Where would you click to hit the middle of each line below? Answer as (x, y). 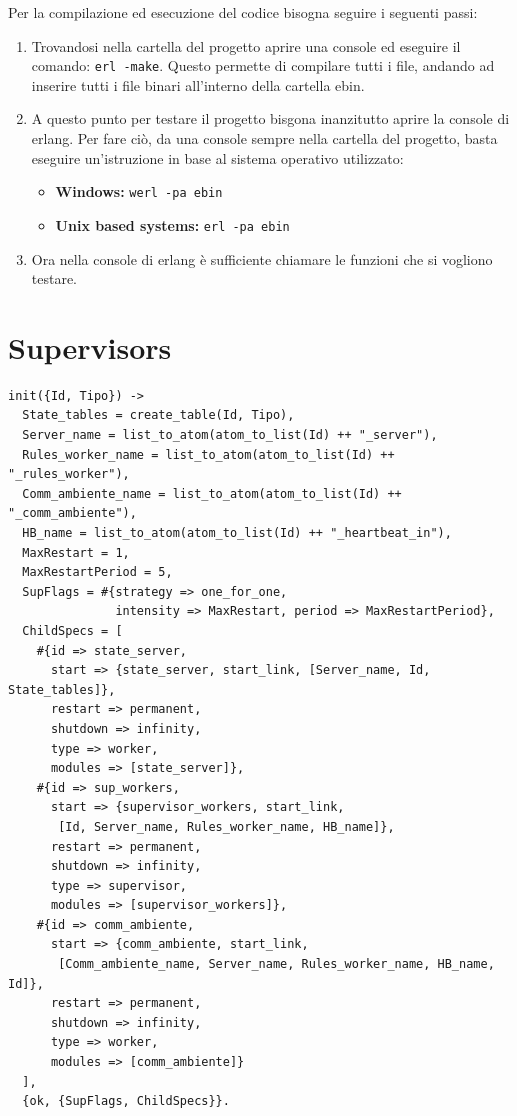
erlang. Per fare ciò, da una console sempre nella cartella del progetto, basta (264, 138)
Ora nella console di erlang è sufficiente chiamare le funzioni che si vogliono (262, 258)
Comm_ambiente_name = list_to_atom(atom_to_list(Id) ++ (212, 493)
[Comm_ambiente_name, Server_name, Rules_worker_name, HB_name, (276, 964)
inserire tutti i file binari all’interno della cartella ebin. (198, 84)
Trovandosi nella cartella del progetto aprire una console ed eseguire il (246, 45)
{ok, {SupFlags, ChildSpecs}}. (126, 1101)
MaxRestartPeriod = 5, (97, 572)
